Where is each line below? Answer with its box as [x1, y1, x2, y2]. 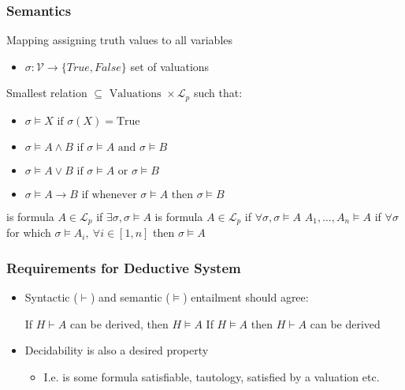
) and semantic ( [91, 289, 170, 306]
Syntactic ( [24, 289, 78, 306]
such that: [193, 84, 243, 101]
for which [6, 224, 51, 241]
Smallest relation [6, 84, 87, 101]
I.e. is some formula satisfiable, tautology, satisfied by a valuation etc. [43, 368, 380, 384]
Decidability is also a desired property [24, 342, 209, 358]
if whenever [81, 189, 137, 201]
